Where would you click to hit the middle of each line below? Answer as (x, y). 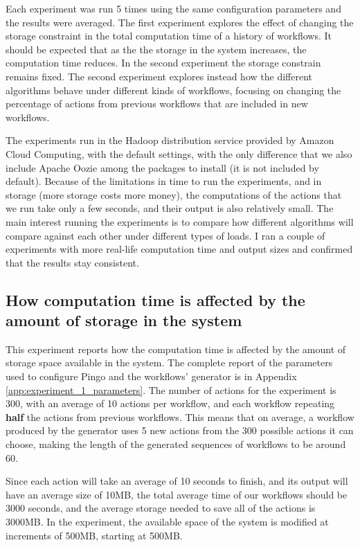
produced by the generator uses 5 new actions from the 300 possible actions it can (180, 430)
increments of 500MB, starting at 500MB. (94, 535)
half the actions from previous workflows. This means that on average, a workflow (180, 416)
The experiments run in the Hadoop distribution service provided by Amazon (170, 140)
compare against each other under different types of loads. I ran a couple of (165, 235)
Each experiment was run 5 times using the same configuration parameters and (173, 8)
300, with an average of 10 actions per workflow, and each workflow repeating (170, 403)
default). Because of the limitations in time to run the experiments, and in (164, 181)
